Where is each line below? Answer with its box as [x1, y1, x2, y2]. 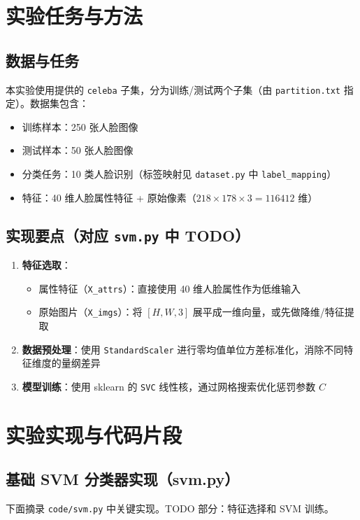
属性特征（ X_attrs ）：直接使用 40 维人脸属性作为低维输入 [38, 281, 301, 295]
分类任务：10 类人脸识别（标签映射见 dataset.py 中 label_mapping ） [22, 167, 337, 181]
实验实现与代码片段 [6, 420, 182, 449]
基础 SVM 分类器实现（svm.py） [6, 468, 240, 490]
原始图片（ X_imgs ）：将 [38, 304, 143, 319]
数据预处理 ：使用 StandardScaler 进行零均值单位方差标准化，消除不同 [22, 342, 344, 356]
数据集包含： [29, 96, 89, 111]
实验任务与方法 [6, 1, 143, 30]
